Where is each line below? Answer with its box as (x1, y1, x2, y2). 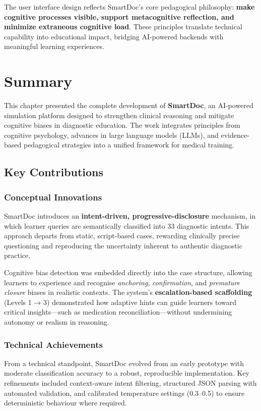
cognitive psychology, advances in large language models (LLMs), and (4, 129, 219, 140)
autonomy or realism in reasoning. (4, 317, 109, 327)
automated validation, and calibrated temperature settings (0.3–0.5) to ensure (4, 387, 245, 398)
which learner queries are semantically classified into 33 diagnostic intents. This (4, 220, 249, 231)
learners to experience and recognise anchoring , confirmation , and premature (4, 277, 240, 287)
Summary (4, 71, 73, 91)
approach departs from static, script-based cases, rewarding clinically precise (4, 230, 240, 241)
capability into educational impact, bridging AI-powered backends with (4, 31, 224, 41)
